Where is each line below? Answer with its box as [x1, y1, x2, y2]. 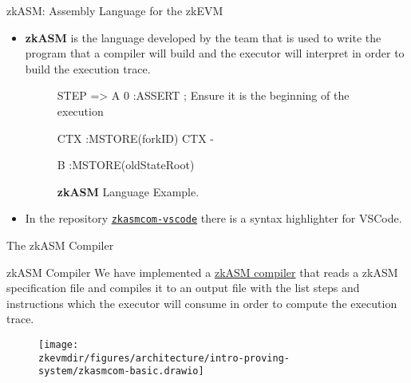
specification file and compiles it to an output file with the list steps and [6, 279, 360, 296]
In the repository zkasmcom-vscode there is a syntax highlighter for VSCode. [25, 210, 402, 227]
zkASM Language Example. [57, 183, 200, 199]
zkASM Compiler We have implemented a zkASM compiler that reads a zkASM [6, 263, 398, 280]
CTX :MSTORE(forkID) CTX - [57, 129, 215, 146]
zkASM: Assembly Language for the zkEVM [6, 2, 223, 18]
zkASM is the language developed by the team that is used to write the [25, 29, 381, 45]
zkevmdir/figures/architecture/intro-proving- [38, 352, 290, 364]
